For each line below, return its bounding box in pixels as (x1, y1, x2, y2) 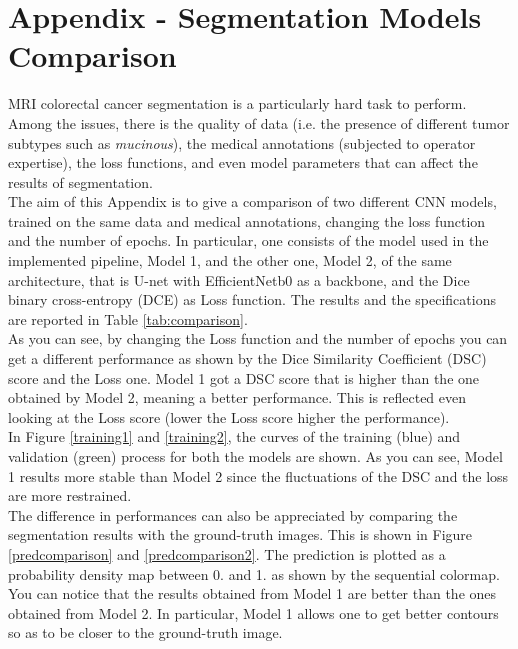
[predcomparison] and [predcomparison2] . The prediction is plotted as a (8, 543, 446, 564)
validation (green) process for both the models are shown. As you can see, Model (8, 446, 503, 466)
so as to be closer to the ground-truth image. (8, 622, 283, 643)
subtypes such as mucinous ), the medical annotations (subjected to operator (8, 132, 476, 153)
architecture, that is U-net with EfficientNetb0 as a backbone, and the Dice (8, 269, 470, 290)
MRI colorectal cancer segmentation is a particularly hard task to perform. (8, 93, 467, 114)
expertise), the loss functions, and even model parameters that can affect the (8, 152, 478, 173)
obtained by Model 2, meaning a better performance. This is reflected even (8, 387, 467, 408)
